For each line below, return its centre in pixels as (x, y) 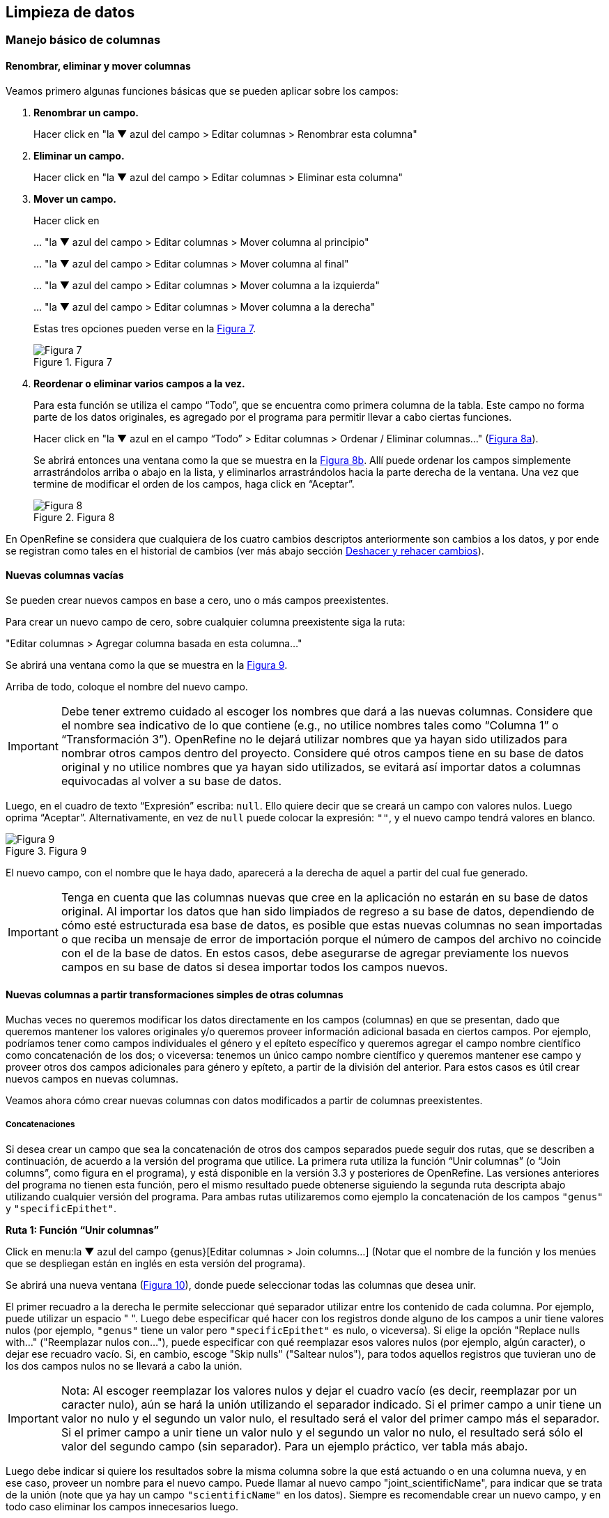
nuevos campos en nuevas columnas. (92, 1079)
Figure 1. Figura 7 (73, 362)
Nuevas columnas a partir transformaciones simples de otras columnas (175, 995)
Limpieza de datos (70, 12)
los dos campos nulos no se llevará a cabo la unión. (124, 1365)
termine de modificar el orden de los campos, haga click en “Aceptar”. (194, 483)
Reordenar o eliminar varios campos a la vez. (139, 383)
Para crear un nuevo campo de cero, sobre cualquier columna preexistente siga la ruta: (206, 621)
